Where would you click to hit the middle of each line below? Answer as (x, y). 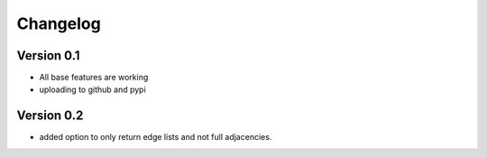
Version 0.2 (50, 116)
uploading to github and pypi (92, 89)
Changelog (59, 23)
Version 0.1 (48, 56)
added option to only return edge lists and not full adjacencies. (156, 137)
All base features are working (94, 78)
